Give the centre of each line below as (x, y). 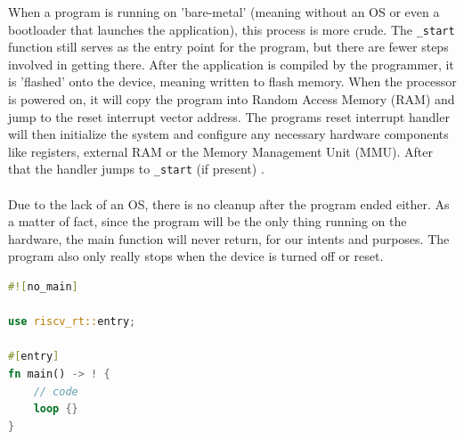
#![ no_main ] (43, 287)
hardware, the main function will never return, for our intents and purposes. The (229, 238)
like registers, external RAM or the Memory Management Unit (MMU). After (220, 151)
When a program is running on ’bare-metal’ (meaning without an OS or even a (224, 12)
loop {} (56, 409)
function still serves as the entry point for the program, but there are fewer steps (228, 47)
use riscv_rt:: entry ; (72, 322)
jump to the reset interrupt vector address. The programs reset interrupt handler (229, 116)
